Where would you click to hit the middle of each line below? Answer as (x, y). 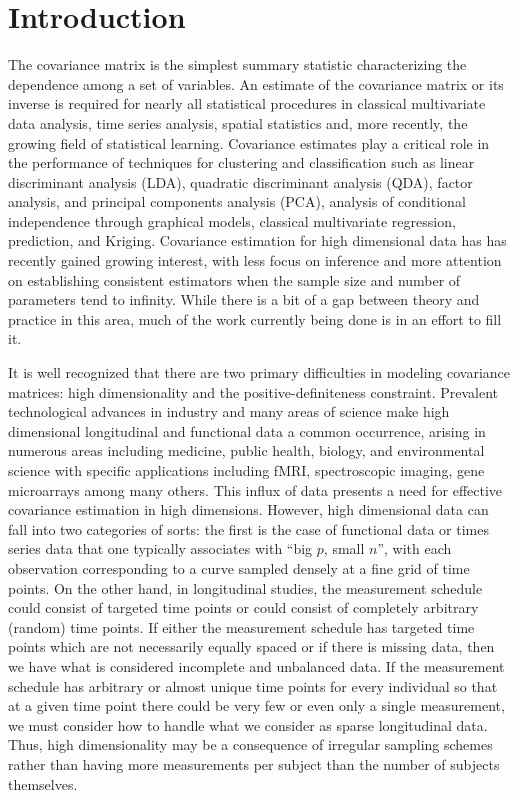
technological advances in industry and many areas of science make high (229, 411)
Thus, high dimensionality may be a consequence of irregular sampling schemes (250, 744)
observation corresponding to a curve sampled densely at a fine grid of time (239, 567)
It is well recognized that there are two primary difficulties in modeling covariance (259, 372)
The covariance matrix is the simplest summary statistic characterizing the (237, 64)
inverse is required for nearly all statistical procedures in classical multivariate (247, 103)
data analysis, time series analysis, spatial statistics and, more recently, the (238, 122)
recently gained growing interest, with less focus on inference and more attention (255, 260)
